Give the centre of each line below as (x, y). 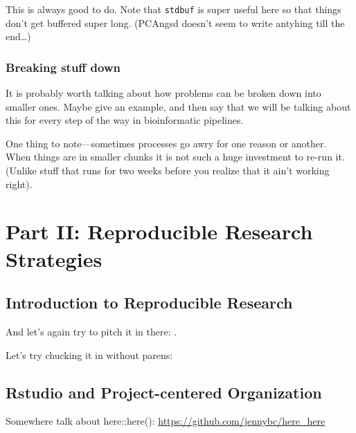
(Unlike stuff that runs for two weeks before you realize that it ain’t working (168, 171)
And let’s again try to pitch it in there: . (91, 331)
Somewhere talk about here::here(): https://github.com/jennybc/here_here (166, 421)
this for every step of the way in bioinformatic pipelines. (125, 120)
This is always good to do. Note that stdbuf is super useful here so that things (173, 9)
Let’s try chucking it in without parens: (89, 354)
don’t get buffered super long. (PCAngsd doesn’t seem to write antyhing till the (175, 22)
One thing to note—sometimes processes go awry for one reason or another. (166, 143)
